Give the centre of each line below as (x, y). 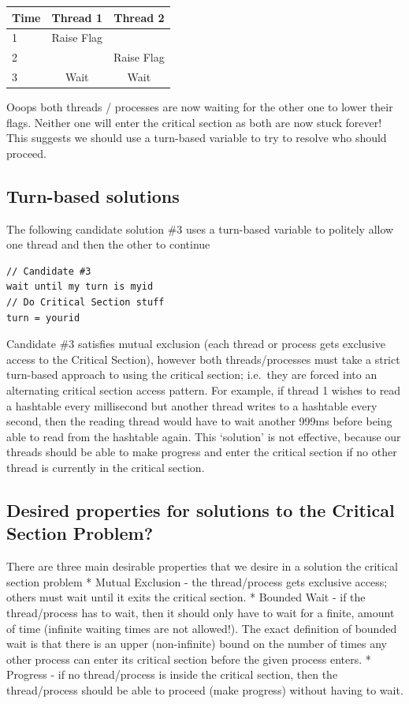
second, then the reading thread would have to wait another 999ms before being (199, 421)
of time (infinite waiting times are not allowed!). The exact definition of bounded (202, 628)
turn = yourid (43, 318)
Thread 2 (139, 17)
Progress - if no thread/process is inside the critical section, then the (172, 674)
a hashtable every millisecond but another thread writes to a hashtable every (192, 405)
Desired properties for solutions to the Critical (201, 510)
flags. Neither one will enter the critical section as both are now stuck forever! (194, 122)
